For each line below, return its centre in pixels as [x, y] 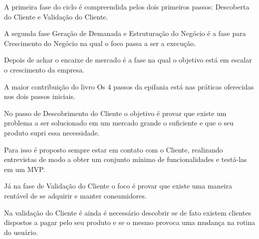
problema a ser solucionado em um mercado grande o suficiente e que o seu [119, 123]
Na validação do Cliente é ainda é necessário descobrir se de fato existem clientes [128, 212]
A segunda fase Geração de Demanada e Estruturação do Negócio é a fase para [125, 33]
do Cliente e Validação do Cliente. [56, 16]
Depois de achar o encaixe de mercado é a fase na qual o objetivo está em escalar [128, 60]
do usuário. [21, 232]
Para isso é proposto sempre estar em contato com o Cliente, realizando [114, 149]
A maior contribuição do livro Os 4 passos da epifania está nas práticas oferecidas [129, 86]
